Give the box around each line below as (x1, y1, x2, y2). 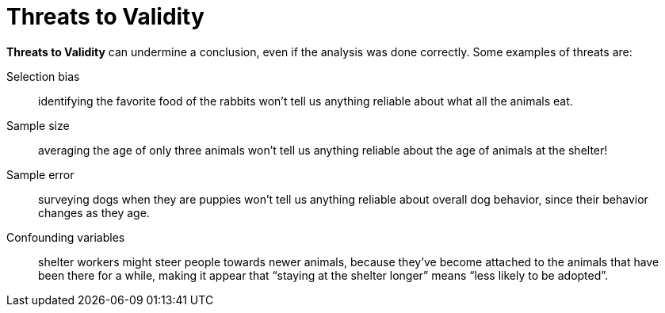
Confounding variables (6, 230, 125, 244)
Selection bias (6, 69, 80, 83)
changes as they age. (38, 205, 150, 219)
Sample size (6, 118, 70, 132)
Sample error (6, 167, 75, 181)
